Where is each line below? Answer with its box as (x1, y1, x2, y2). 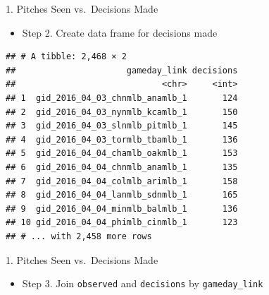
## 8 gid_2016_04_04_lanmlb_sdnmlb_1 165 (6, 190, 238, 200)
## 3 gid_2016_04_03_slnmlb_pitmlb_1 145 (6, 121, 238, 131)
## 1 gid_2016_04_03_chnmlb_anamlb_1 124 (6, 92, 238, 103)
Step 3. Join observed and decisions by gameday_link (22, 276, 263, 291)
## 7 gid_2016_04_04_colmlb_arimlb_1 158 (6, 176, 238, 186)
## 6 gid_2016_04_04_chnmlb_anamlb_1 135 (6, 162, 238, 172)
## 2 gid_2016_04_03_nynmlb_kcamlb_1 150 (6, 107, 238, 117)
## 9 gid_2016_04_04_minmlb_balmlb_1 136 (6, 203, 238, 214)
